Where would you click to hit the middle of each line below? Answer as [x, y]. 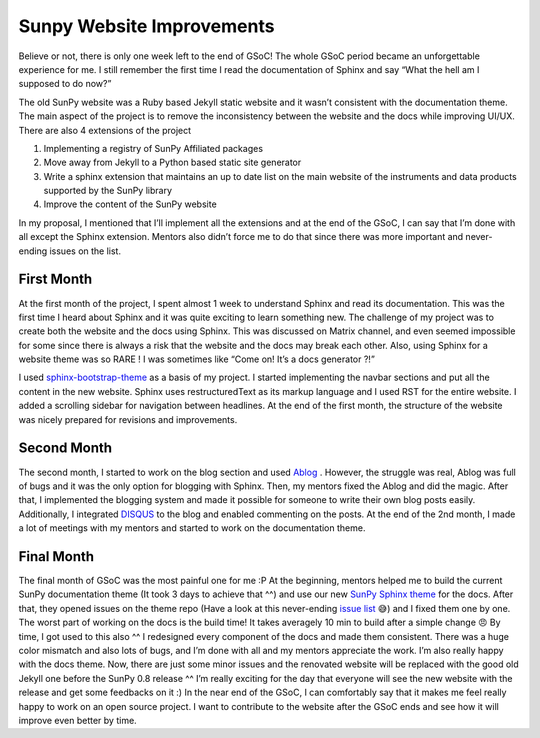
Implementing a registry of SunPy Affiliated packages [153, 148]
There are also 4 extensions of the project [105, 130]
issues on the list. [85, 251]
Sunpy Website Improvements [146, 26]
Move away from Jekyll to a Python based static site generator [172, 162]
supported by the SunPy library [107, 191]
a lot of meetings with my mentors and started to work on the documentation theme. [192, 528]
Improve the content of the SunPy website [130, 204]
